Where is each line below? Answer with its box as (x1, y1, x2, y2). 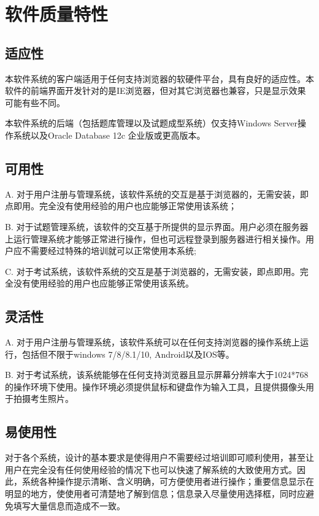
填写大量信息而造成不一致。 (13, 499, 125, 512)
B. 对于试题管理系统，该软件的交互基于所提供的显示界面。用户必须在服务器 (5, 220, 309, 233)
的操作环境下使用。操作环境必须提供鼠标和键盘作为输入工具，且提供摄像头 (5, 380, 306, 393)
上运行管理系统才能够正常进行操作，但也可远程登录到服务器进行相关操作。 (5, 232, 306, 245)
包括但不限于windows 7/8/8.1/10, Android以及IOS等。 (21, 347, 234, 360)
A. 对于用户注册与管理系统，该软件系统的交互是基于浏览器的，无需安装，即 (5, 187, 309, 200)
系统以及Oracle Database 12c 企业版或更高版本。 (13, 128, 206, 141)
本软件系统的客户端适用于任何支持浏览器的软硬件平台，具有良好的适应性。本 (5, 72, 314, 85)
